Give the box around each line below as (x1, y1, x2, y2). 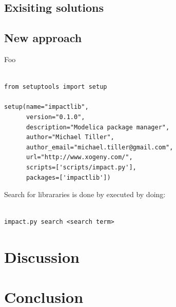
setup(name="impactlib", (4, 103, 89, 111)
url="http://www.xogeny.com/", (26, 153, 133, 161)
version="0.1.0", (26, 113, 85, 121)
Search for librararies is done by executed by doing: (4, 189, 166, 200)
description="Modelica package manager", (26, 123, 170, 131)
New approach (4, 30, 82, 46)
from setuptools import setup (4, 83, 107, 91)
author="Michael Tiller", (26, 133, 114, 141)
